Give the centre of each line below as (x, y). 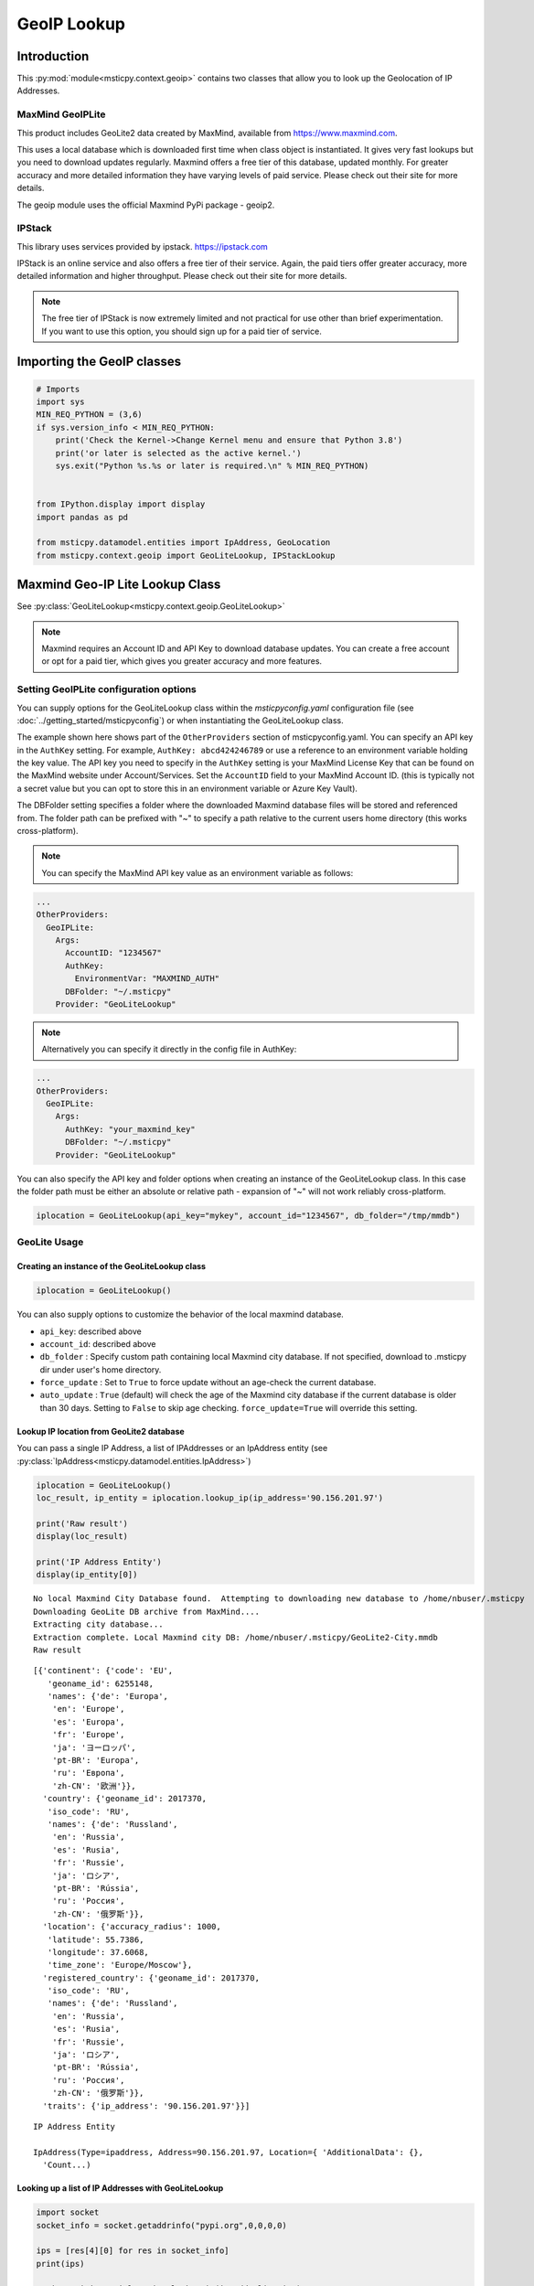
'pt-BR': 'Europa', (96, 1761)
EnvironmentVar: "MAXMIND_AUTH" (147, 979)
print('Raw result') (82, 1523)
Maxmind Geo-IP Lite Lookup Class (119, 585)
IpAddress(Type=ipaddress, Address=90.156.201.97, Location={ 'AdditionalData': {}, (229, 2152)
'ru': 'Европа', (88, 1773)
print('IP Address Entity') (99, 1562)
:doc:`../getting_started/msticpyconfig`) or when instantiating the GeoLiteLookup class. (180, 720)
